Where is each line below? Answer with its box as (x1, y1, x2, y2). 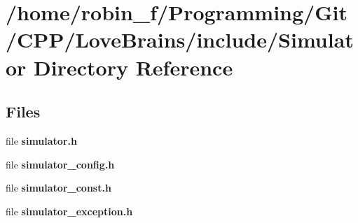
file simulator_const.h (6, 180, 111, 195)
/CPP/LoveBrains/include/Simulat (6, 25, 354, 54)
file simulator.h (6, 133, 77, 148)
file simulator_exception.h (6, 203, 133, 218)
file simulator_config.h (6, 157, 115, 171)
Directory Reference (34, 52, 233, 81)
